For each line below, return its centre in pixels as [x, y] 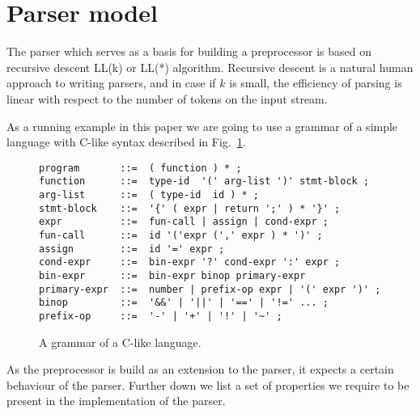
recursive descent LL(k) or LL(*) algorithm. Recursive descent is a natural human [210, 67]
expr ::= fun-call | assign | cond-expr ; [184, 222]
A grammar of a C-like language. [120, 342]
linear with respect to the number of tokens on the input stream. [167, 98]
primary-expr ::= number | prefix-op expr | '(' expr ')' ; [210, 289]
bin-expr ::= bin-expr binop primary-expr [172, 275]
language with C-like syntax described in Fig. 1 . [126, 142]
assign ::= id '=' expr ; [132, 249]
